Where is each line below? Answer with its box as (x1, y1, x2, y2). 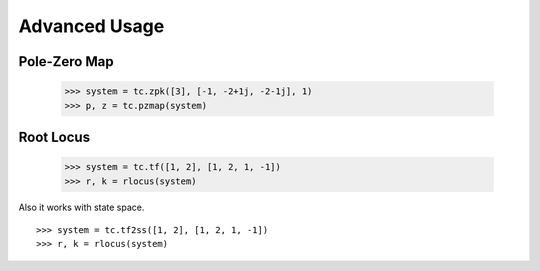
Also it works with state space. (18, 201, 145, 213)
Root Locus (18, 128, 90, 145)
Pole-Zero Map (18, 53, 114, 70)
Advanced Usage (18, 15, 165, 37)
